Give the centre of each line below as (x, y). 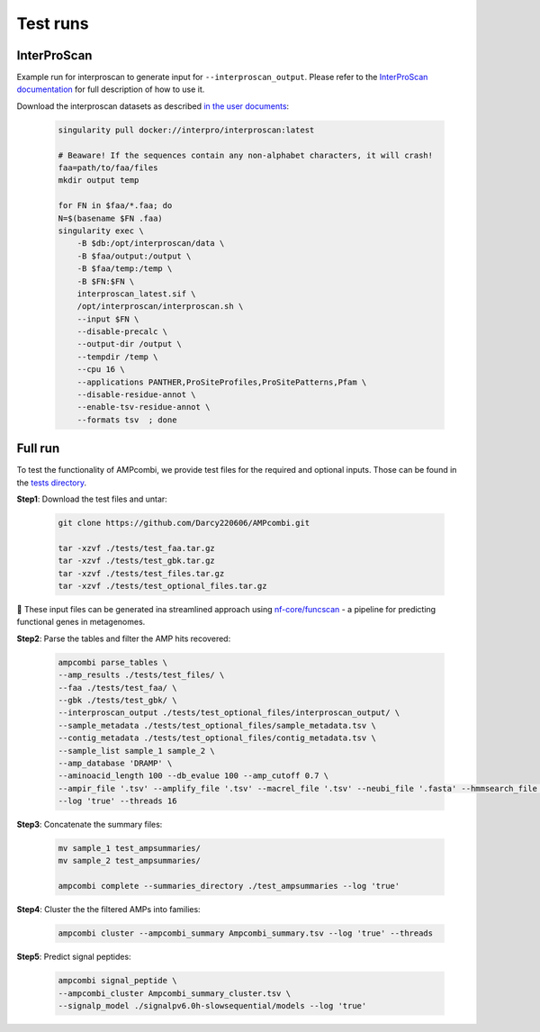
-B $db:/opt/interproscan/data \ (151, 244)
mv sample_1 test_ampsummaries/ (130, 848)
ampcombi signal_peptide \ (117, 981)
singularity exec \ (101, 231)
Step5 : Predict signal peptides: (74, 957)
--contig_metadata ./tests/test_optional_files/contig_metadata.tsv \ (217, 738)
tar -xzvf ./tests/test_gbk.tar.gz (136, 561)
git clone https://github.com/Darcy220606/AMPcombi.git (184, 523)
